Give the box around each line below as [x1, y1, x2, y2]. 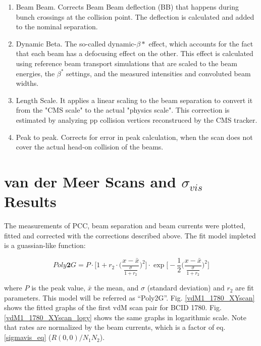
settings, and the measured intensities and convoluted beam [66, 68, 251, 78]
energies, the [16, 68, 55, 78]
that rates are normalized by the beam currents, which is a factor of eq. [4, 322, 226, 332]
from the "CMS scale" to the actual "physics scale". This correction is [16, 105, 230, 115]
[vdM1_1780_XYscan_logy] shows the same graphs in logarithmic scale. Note [4, 312, 247, 322]
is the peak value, [31, 282, 86, 293]
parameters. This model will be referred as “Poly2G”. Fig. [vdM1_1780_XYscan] [4, 292, 255, 303]
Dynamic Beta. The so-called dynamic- [16, 38, 137, 48]
